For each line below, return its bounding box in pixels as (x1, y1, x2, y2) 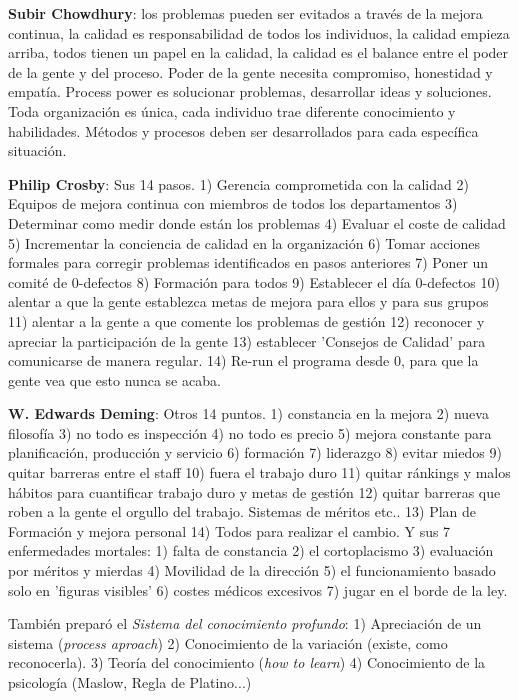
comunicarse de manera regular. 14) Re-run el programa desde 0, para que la (8, 350, 479, 371)
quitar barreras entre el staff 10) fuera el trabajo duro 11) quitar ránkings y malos (8, 462, 511, 483)
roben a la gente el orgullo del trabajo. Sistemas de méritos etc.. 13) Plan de (8, 501, 477, 522)
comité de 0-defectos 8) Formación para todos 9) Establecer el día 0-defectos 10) (8, 271, 500, 292)
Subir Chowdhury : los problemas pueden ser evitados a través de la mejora (8, 3, 483, 23)
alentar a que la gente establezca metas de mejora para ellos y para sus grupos (8, 291, 489, 312)
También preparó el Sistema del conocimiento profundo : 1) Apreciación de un (8, 613, 482, 634)
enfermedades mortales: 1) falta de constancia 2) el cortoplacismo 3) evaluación (8, 540, 494, 561)
